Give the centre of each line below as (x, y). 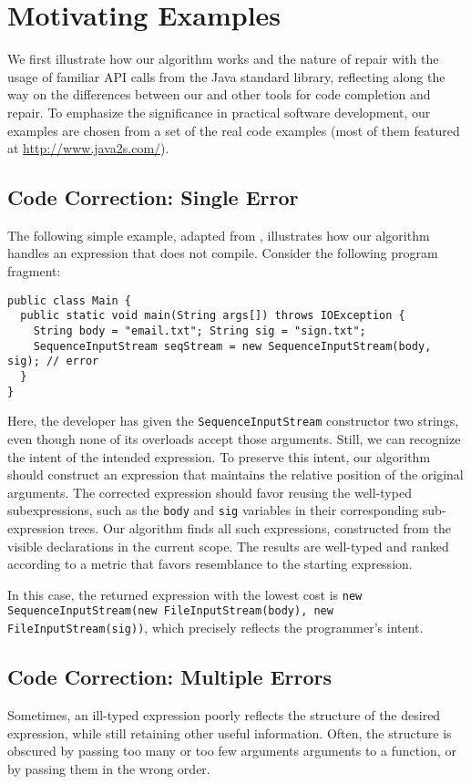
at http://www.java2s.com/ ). (88, 148)
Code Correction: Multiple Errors (169, 677)
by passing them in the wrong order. (109, 768)
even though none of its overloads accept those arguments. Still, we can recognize (234, 438)
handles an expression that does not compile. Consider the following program (223, 253)
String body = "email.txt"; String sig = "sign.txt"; (200, 330)
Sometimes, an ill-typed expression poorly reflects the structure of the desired (224, 714)
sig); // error (53, 361)
